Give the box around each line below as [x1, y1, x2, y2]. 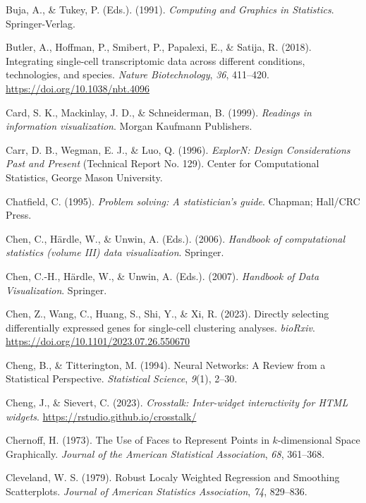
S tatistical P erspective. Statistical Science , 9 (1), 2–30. [6, 371, 238, 386]
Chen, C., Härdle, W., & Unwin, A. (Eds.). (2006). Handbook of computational [6, 231, 346, 246]
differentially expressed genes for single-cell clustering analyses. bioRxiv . [6, 320, 315, 334]
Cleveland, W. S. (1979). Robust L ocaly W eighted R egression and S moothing [6, 470, 340, 485]
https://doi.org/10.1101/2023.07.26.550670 [6, 334, 190, 349]
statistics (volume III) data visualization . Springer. [6, 245, 224, 260]
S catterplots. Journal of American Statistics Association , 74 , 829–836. [6, 484, 307, 499]
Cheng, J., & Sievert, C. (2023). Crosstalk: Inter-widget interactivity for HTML [6, 395, 348, 410]
